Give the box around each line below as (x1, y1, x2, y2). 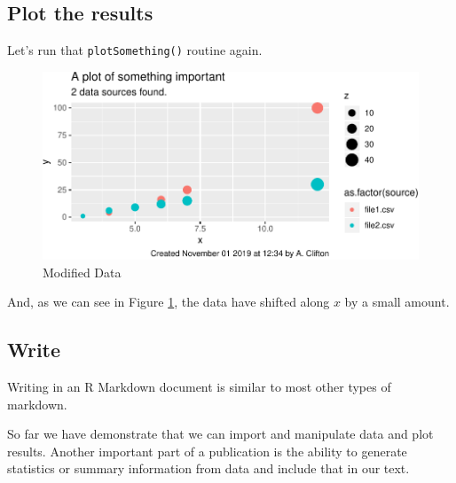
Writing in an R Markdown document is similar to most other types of (7, 378, 391, 396)
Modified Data (43, 262, 122, 281)
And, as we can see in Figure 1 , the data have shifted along (7, 292, 330, 311)
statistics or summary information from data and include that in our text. (7, 459, 410, 478)
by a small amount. (344, 292, 450, 311)
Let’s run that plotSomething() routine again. (7, 41, 263, 59)
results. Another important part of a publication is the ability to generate (7, 441, 407, 460)
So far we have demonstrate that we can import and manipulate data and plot (7, 425, 434, 443)
